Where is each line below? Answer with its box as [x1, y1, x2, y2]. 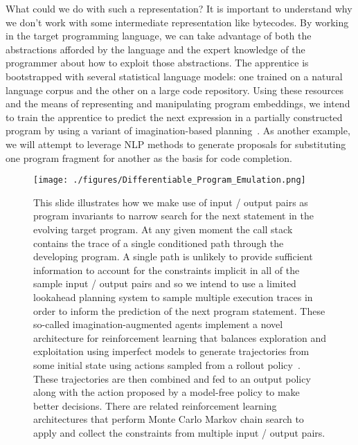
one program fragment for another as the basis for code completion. [6, 150, 292, 165]
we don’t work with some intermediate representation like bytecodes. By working [6, 15, 349, 29]
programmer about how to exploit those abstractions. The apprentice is [6, 55, 309, 70]
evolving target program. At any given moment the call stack [33, 221, 293, 236]
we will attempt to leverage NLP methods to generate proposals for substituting [6, 136, 346, 151]
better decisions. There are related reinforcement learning [33, 398, 277, 412]
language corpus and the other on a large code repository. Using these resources [6, 82, 343, 97]
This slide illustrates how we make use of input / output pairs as [33, 194, 308, 209]
